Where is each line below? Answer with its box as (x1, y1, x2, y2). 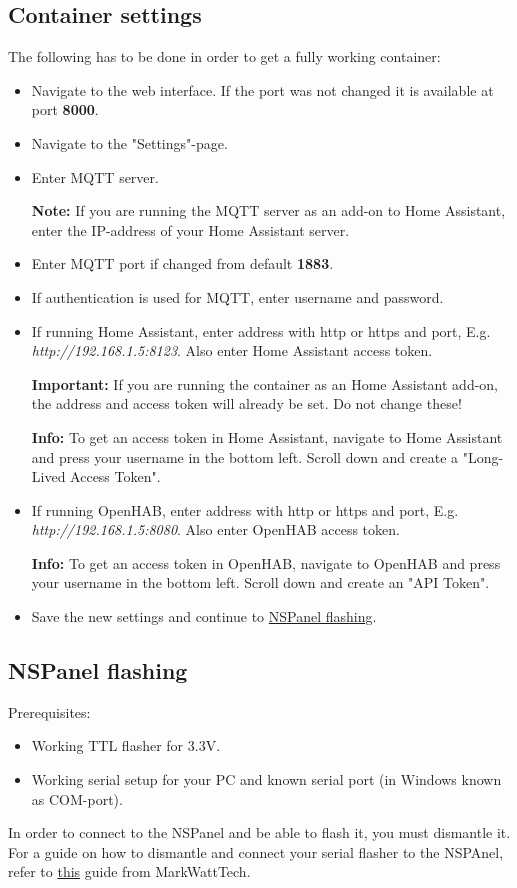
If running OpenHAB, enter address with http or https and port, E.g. (31, 499, 459, 520)
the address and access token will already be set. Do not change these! (31, 393, 462, 414)
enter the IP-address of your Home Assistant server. (31, 219, 350, 240)
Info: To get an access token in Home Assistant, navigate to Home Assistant (31, 426, 503, 447)
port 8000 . (31, 99, 99, 120)
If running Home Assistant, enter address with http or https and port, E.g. (31, 320, 491, 341)
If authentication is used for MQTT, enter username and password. (31, 286, 444, 307)
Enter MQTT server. (31, 166, 159, 187)
